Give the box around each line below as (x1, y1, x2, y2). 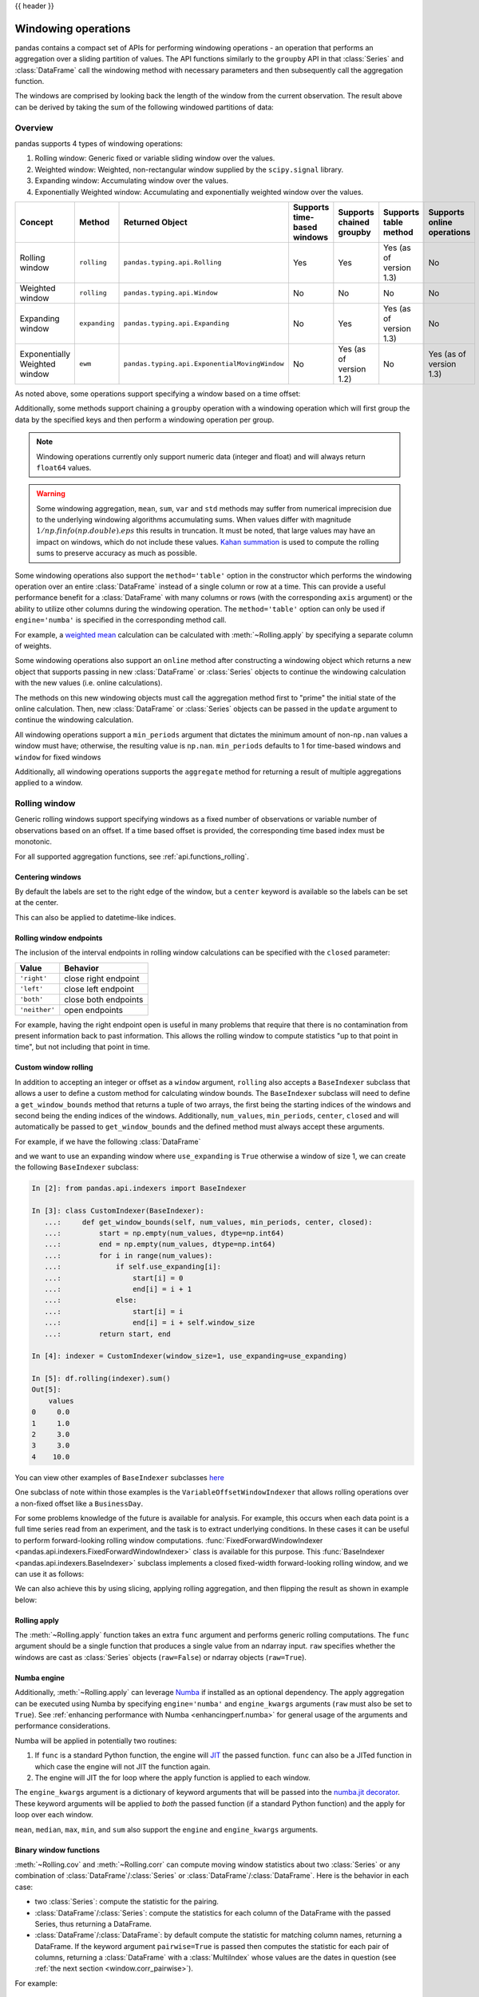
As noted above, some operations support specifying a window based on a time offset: (14, 388, 301, 399)
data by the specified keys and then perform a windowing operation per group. (14, 415, 275, 424)
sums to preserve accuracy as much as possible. (36, 548, 197, 558)
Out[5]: (31, 1385, 61, 1394)
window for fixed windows (14, 752, 101, 762)
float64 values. (36, 463, 92, 472)
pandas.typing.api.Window (124, 288, 218, 297)
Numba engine (14, 1673, 65, 1682)
